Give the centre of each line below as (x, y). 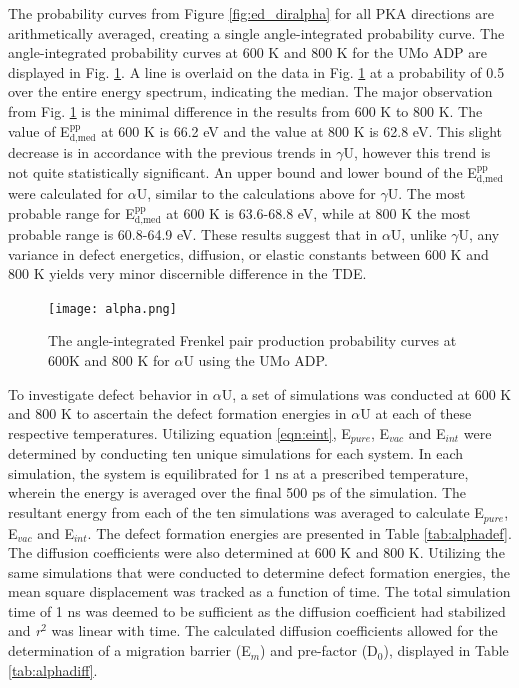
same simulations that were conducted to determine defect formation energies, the (259, 571)
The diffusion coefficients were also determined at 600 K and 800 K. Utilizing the (256, 552)
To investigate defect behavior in (108, 393)
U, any (479, 234)
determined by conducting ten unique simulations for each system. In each (235, 453)
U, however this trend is (417, 151)
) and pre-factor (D (319, 650)
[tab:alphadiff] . (53, 669)
